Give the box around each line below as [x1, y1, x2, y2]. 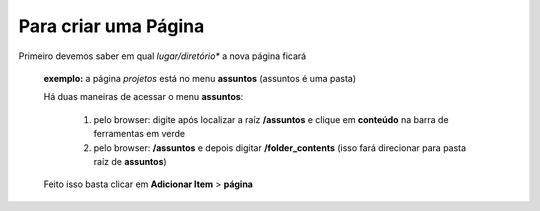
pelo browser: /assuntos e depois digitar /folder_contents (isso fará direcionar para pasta [93, 141, 467, 154]
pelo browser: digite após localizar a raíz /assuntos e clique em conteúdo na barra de [93, 113, 449, 125]
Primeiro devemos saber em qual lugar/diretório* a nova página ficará [18, 50, 307, 62]
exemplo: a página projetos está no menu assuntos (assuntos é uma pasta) [43, 72, 357, 84]
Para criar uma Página [18, 15, 205, 37]
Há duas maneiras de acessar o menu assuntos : [43, 91, 244, 103]
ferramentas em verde [93, 128, 185, 140]
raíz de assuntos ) [93, 155, 167, 167]
